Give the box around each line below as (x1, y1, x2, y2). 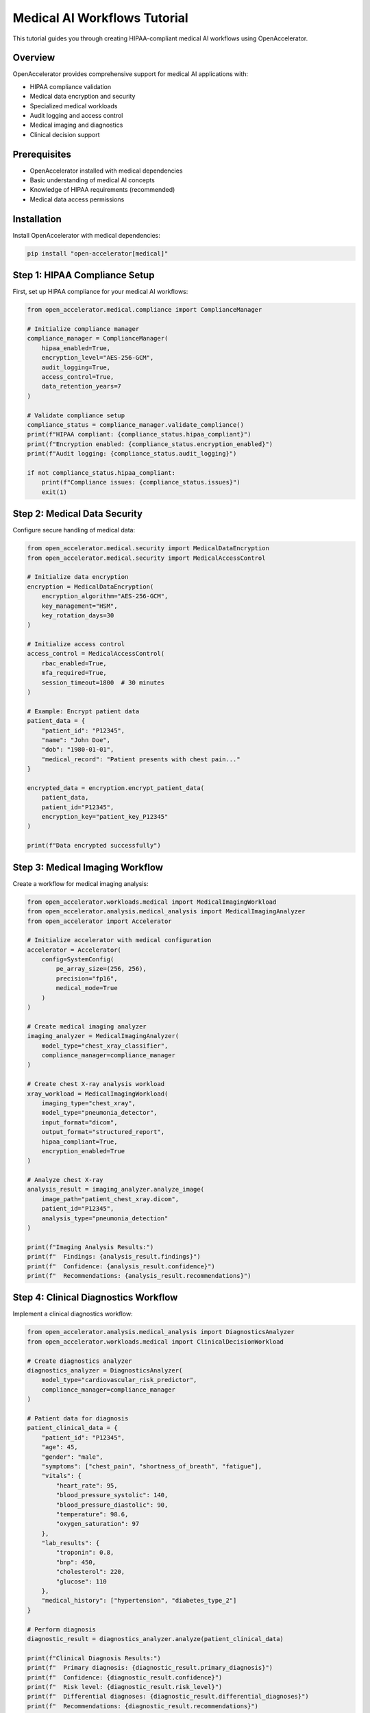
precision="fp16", (56, 974, 118, 983)
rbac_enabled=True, (41, 659, 108, 667)
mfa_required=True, (41, 669, 108, 677)
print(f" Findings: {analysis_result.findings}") (27, 1253, 201, 1261)
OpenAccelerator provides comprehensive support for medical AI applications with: (12, 70, 249, 78)
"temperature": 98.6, (56, 1510, 129, 1518)
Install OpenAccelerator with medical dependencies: (12, 231, 160, 239)
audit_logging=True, (41, 363, 111, 371)
